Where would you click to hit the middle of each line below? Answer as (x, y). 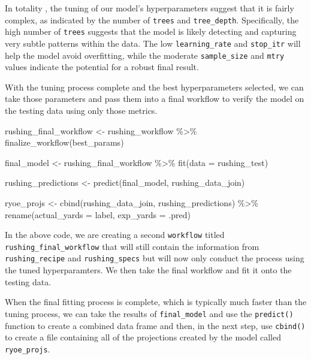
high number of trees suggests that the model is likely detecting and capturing (151, 31)
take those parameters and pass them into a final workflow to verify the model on (155, 99)
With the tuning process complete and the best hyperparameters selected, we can (154, 87)
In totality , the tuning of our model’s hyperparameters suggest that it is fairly (150, 8)
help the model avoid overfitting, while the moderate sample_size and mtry (145, 55)
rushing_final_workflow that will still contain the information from (132, 246)
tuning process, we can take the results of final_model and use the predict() (149, 313)
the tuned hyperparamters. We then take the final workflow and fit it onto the (148, 270)
